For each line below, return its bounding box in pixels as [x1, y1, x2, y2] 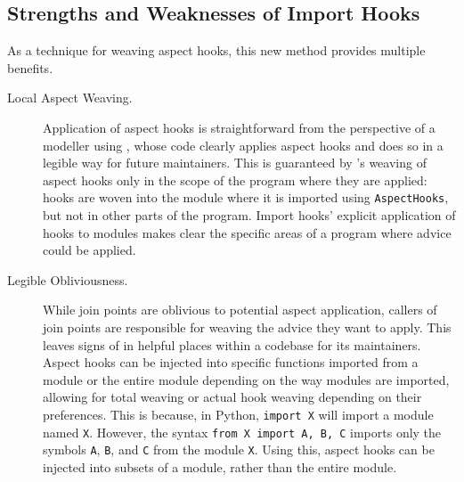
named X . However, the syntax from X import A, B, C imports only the [43, 422, 442, 441]
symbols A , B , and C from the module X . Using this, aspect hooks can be [43, 440, 435, 459]
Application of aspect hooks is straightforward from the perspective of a [43, 118, 436, 136]
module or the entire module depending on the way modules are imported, [43, 370, 450, 388]
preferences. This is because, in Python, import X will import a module [43, 404, 434, 423]
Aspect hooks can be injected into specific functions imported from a [43, 353, 419, 372]
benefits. [7, 58, 53, 77]
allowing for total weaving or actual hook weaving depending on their [43, 388, 422, 406]
